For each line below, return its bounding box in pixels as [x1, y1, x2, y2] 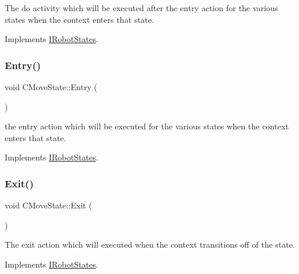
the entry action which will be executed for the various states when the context [5, 120, 289, 132]
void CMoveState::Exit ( [5, 199, 92, 211]
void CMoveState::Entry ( [5, 81, 98, 93]
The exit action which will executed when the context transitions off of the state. [5, 238, 295, 251]
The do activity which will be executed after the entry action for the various [5, 2, 279, 13]
